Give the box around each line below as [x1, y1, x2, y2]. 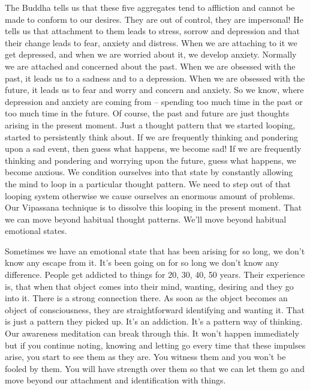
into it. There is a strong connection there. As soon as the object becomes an [5, 292, 288, 304]
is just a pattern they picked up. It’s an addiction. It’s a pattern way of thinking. [5, 315, 303, 328]
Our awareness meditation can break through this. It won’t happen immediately [5, 327, 299, 340]
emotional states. [5, 224, 67, 237]
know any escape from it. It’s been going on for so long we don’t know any [5, 256, 279, 269]
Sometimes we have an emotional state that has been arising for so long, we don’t [5, 244, 305, 257]
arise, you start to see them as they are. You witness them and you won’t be [5, 350, 286, 363]
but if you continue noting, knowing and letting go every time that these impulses [5, 338, 306, 351]
